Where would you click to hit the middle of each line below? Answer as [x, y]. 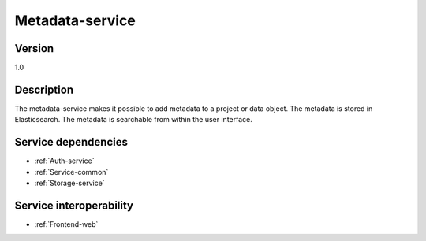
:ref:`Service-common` [71, 172]
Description [44, 89]
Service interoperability [74, 205]
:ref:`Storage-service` [70, 183]
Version [34, 48]
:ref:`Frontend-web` [66, 224]
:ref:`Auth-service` [64, 161]
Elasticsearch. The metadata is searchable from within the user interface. [133, 120]
